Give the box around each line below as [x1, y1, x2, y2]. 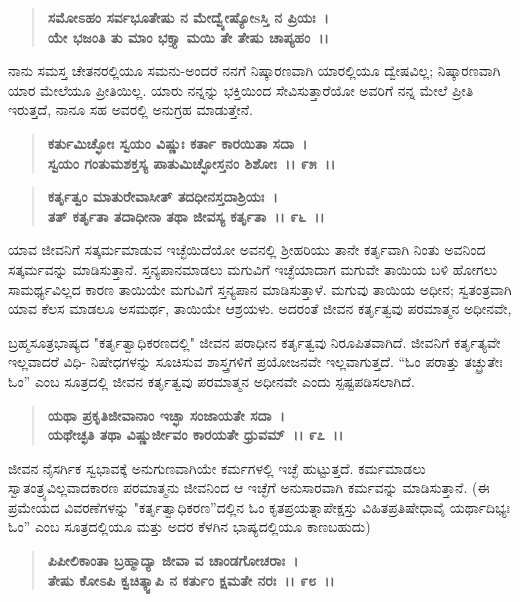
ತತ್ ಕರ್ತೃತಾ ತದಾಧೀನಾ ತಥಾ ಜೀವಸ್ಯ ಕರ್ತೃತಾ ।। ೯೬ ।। [47, 205, 325, 226]
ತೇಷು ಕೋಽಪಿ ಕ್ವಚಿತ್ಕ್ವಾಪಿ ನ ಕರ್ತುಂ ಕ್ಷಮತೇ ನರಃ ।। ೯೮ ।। [47, 569, 335, 590]
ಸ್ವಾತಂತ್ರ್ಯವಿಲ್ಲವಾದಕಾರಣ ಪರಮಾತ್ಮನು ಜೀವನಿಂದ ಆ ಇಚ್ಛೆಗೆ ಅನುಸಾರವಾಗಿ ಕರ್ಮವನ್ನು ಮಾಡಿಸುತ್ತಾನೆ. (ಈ [8, 477, 490, 498]
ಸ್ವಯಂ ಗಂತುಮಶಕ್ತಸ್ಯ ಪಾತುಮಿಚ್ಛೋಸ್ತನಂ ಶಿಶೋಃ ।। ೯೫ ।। [47, 152, 336, 173]
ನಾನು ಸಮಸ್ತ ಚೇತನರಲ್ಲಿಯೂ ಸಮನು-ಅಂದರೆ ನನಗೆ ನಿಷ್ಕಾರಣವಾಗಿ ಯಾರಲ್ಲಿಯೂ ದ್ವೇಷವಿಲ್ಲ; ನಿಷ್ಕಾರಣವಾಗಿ [8, 60, 501, 81]
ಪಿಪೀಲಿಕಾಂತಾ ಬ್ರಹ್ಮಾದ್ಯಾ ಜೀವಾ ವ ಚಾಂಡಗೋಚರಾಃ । [47, 550, 299, 571]
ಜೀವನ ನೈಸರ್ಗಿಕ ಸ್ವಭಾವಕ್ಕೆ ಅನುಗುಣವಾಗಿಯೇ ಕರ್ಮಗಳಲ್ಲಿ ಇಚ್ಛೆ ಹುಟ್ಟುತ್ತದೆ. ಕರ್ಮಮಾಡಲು [8, 457, 426, 478]
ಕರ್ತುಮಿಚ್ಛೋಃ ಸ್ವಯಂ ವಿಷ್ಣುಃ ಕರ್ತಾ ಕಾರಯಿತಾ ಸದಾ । [47, 132, 308, 153]
